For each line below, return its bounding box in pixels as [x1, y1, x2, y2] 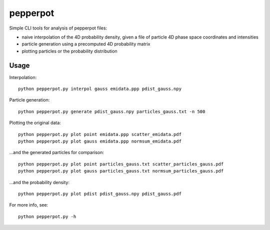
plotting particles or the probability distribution [21, 48, 117, 54]
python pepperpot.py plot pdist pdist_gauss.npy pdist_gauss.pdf [18, 190, 182, 196]
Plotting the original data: [9, 120, 61, 126]
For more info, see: [9, 202, 48, 208]
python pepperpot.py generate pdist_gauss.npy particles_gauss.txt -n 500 [18, 108, 205, 114]
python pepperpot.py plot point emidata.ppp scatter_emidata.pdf [18, 131, 182, 137]
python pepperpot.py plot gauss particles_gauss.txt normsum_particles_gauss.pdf [18, 168, 224, 174]
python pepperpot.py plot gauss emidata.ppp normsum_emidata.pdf [18, 138, 182, 144]
